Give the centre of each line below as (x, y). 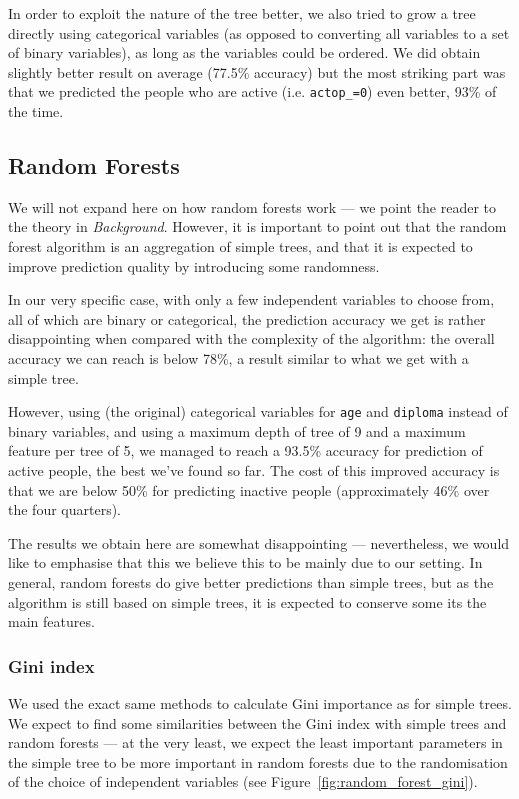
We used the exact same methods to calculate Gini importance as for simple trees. (260, 702)
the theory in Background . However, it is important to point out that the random (257, 226)
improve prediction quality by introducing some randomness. (194, 265)
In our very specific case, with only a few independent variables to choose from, (251, 299)
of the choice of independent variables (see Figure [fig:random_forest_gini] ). (243, 781)
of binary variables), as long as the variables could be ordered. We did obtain (244, 52)
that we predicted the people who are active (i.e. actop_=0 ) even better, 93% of (252, 91)
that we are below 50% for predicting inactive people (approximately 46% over (249, 489)
